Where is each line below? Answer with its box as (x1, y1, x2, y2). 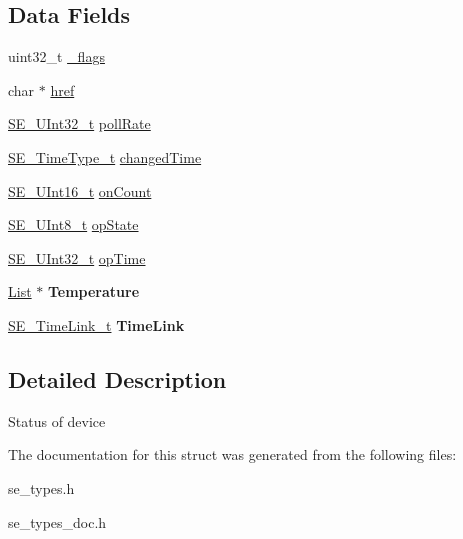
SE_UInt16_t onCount (8, 180, 152, 201)
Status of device (8, 410, 106, 431)
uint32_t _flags (8, 46, 105, 67)
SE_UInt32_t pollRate (8, 113, 151, 134)
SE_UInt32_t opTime (8, 247, 146, 268)
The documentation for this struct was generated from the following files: (8, 444, 457, 465)
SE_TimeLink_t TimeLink (8, 314, 185, 335)
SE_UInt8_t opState (8, 214, 139, 235)
